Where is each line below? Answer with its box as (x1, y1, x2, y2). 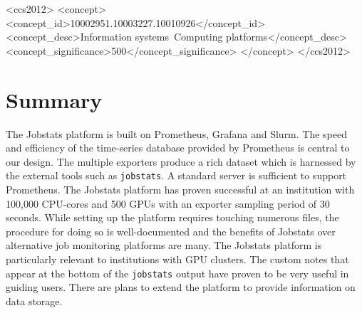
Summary (6, 85, 103, 114)
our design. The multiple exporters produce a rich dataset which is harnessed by (6, 154, 356, 169)
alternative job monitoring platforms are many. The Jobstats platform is (6, 238, 322, 253)
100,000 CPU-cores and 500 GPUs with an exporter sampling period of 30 (6, 196, 330, 211)
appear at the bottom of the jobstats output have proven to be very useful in (6, 265, 349, 280)
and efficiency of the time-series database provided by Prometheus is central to (6, 140, 350, 155)
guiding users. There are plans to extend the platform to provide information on (6, 280, 356, 295)
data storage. (6, 293, 63, 308)
